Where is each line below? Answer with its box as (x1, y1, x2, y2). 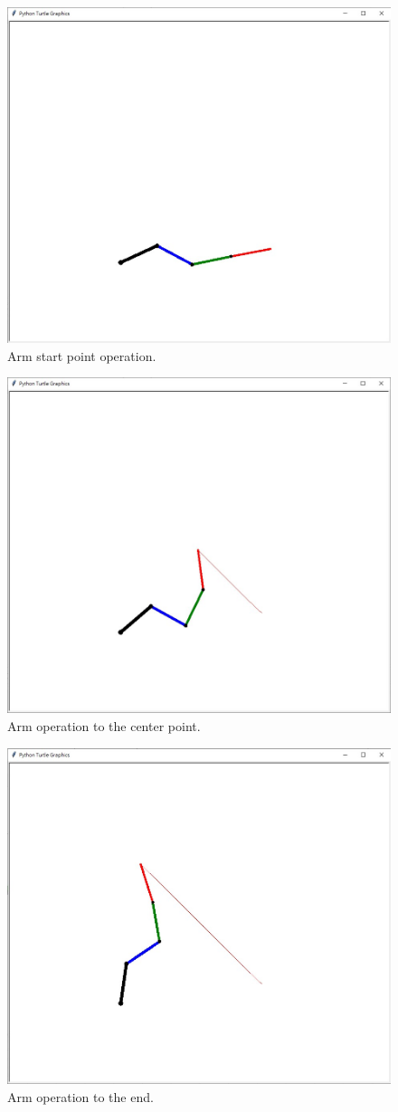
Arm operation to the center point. (7, 716, 201, 735)
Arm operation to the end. (7, 1088, 154, 1107)
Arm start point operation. (7, 346, 156, 365)
